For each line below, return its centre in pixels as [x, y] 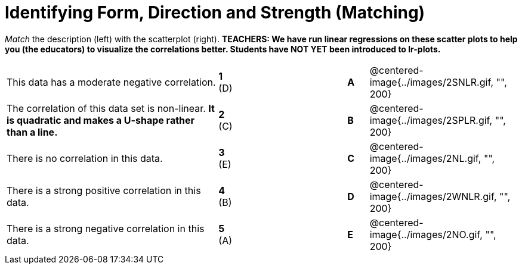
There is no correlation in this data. [85, 158]
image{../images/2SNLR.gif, [432, 82]
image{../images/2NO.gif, [426, 234]
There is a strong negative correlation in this [106, 228]
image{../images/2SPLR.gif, [431, 120]
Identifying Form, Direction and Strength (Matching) [215, 12]
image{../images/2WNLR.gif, [433, 196]
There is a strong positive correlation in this [104, 190]
